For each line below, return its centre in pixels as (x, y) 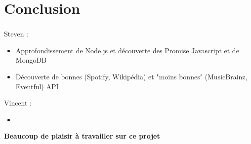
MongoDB (31, 60)
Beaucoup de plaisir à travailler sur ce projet (82, 136)
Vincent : (18, 103)
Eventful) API (37, 86)
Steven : (16, 34)
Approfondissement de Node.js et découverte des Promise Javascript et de (127, 50)
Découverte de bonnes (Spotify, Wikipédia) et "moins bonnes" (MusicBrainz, (131, 77)
